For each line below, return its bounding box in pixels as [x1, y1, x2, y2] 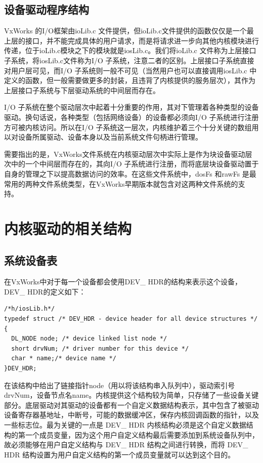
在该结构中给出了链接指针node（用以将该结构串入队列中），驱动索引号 [4, 380, 235, 390]
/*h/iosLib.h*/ [4, 305, 55, 313]
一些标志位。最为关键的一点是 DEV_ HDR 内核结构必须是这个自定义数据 [4, 419, 246, 430]
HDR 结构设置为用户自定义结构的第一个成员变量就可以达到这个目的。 [4, 449, 235, 459]
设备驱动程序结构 [4, 2, 89, 17]
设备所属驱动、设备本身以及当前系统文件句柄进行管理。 [18, 132, 202, 142]
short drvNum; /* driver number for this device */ [11, 345, 189, 352]
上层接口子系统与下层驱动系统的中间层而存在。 [4, 85, 160, 95]
